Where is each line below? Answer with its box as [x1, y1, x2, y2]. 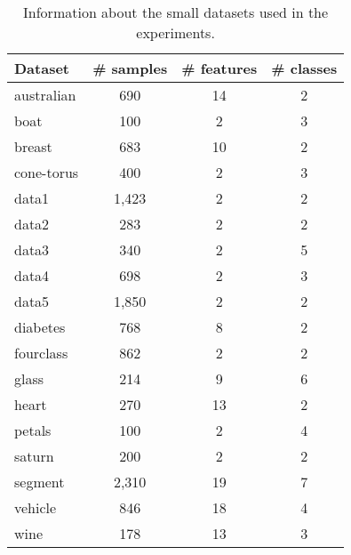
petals [14, 420, 52, 440]
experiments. [136, 22, 215, 43]
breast [14, 136, 52, 157]
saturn [14, 446, 54, 466]
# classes [271, 58, 338, 78]
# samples [92, 58, 168, 78]
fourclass [14, 342, 68, 363]
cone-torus [14, 162, 79, 182]
